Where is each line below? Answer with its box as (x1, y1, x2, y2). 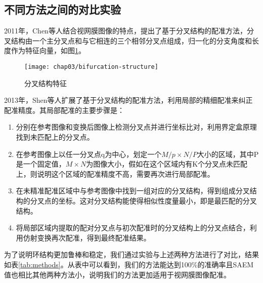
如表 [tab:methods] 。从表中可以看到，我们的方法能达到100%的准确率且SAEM (4, 259, 254, 269)
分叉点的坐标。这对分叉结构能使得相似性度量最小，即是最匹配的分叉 (30, 195, 257, 206)
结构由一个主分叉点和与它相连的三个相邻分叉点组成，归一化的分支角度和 (11, 35, 252, 46)
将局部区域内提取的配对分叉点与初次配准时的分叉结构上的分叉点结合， (16, 222, 250, 233)
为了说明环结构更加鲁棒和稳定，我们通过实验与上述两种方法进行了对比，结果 (4, 249, 259, 260)
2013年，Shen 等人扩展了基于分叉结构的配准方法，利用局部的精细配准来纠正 (4, 95, 253, 105)
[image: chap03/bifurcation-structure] (24, 63, 158, 70)
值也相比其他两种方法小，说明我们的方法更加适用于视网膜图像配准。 (4, 269, 231, 279)
